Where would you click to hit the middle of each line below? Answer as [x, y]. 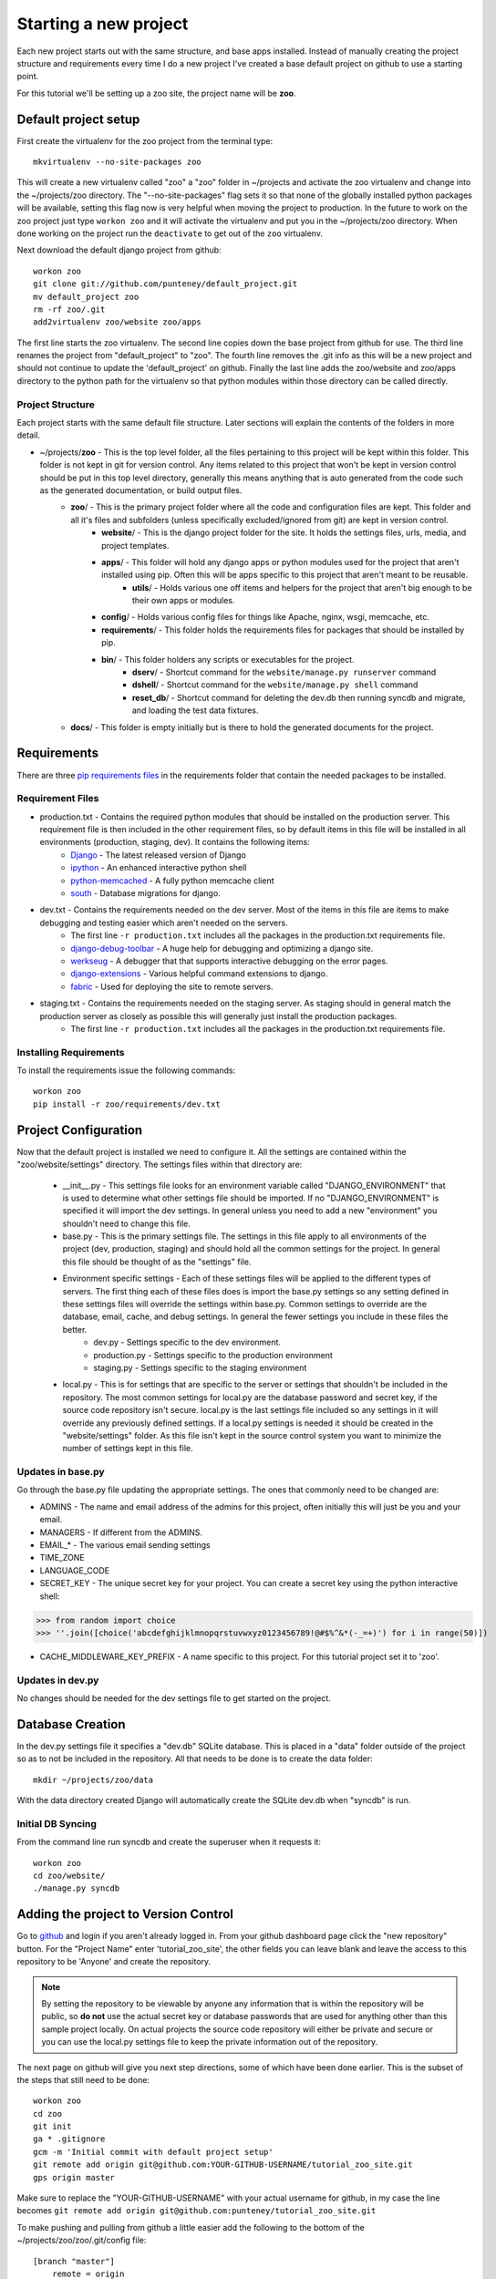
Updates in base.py [61, 1472]
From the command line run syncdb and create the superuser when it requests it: [169, 1842]
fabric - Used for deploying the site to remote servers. [172, 986]
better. [75, 1329]
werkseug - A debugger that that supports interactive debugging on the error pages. [229, 961]
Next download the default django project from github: [119, 250]
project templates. [135, 545]
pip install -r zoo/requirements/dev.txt [127, 1104]
